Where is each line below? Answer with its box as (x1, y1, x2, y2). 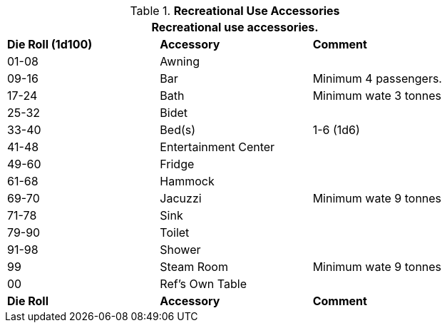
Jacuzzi (160, 191, 202, 205)
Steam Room (160, 260, 228, 274)
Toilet (160, 225, 190, 240)
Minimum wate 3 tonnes (312, 88, 442, 103)
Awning (160, 54, 200, 68)
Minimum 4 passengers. (312, 71, 442, 86)
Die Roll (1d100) (7, 37, 93, 51)
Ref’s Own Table (160, 277, 247, 291)
